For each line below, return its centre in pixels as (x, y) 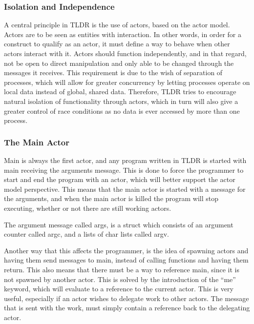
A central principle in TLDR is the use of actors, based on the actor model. (117, 25)
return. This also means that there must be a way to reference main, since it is (122, 269)
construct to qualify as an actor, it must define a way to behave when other (117, 44)
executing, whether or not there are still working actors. (88, 208)
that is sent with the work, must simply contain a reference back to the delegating (127, 308)
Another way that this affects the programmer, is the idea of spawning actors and (126, 250)
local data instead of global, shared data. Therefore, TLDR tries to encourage (120, 91)
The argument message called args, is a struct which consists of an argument (119, 224)
